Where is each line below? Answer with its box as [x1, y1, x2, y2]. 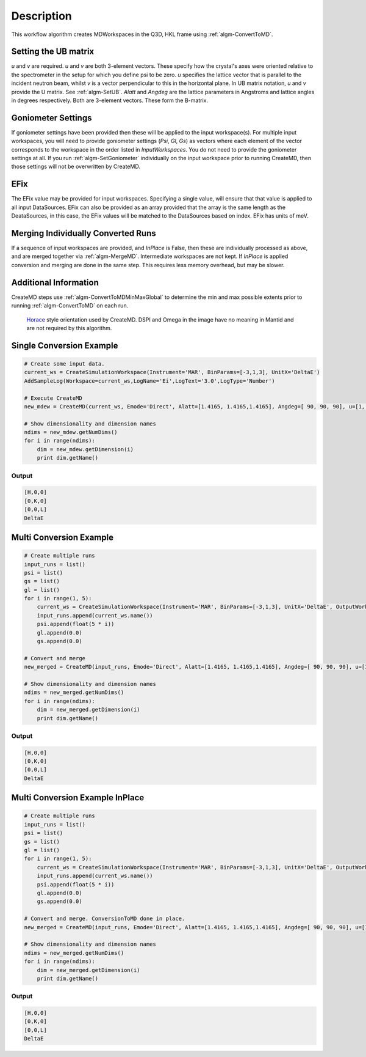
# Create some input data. [24, 360, 105, 367]
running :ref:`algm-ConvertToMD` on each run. [11, 302, 129, 309]
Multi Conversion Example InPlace [11, 792, 145, 803]
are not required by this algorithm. [26, 324, 112, 331]
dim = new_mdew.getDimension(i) [37, 446, 134, 452]
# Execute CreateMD [24, 394, 82, 402]
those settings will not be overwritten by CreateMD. [11, 163, 140, 171]
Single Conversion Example [11, 340, 118, 351]
